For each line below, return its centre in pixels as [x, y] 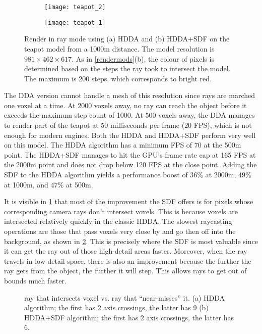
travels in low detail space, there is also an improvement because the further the [128, 260]
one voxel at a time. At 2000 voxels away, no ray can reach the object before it [125, 105]
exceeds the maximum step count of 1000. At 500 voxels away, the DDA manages [129, 115]
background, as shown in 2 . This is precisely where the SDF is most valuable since [131, 241]
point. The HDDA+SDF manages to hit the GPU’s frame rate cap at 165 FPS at [130, 154]
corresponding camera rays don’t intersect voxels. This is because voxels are [121, 211]
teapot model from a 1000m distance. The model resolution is [119, 48]
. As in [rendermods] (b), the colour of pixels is [143, 58]
